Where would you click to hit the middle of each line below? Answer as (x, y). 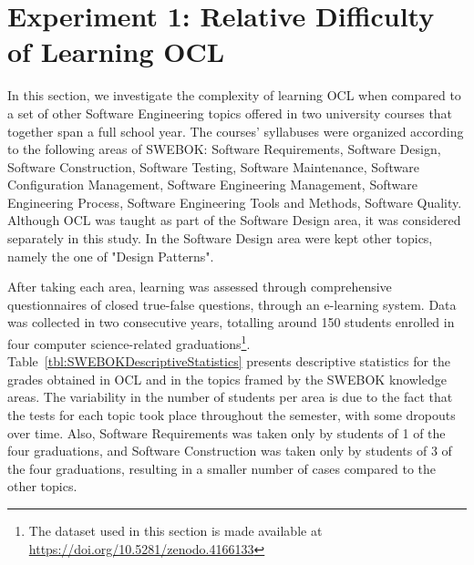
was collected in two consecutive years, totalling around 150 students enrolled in (231, 322)
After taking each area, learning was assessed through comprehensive (200, 287)
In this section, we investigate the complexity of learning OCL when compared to (234, 95)
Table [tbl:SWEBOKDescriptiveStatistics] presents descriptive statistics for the (229, 361)
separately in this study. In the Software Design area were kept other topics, (220, 238)
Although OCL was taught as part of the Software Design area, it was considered (234, 220)
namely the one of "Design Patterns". (111, 256)
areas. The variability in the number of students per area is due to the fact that (230, 397)
